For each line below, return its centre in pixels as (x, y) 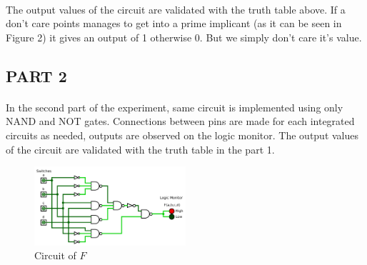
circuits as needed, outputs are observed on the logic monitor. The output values (182, 135)
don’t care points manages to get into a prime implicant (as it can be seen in (174, 23)
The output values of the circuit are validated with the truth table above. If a (176, 9)
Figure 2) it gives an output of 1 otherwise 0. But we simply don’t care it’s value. (184, 37)
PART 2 (36, 75)
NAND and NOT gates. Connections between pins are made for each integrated (180, 121)
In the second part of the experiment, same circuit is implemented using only (175, 107)
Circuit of (55, 255)
